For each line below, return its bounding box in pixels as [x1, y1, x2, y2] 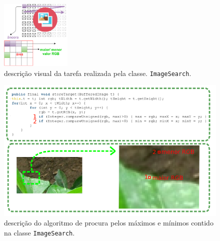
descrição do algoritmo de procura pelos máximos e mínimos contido [4, 217, 213, 228]
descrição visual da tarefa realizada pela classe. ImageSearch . [4, 67, 191, 78]
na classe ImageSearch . [4, 227, 75, 238]
